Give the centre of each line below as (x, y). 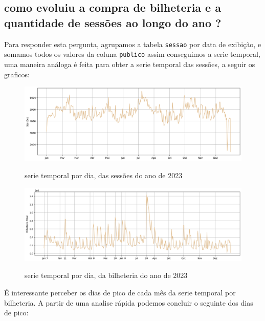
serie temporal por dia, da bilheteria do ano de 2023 (106, 275)
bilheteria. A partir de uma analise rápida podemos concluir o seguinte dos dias (129, 302)
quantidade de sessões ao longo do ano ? (113, 22)
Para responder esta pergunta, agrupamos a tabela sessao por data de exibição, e (133, 44)
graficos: (17, 74)
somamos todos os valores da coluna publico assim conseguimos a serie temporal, (132, 54)
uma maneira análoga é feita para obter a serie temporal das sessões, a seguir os (130, 64)
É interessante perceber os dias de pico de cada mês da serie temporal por (120, 293)
